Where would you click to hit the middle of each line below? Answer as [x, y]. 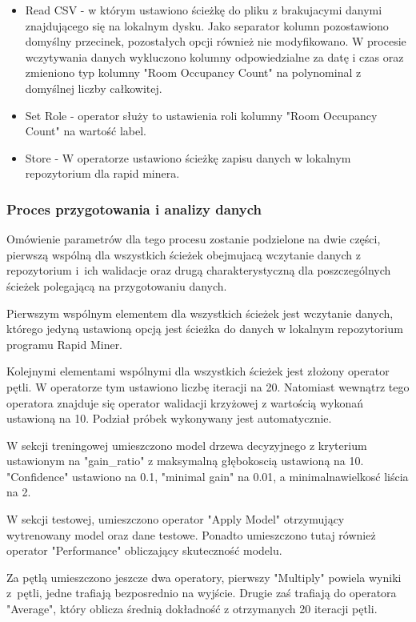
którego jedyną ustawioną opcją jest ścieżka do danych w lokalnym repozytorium [205, 329]
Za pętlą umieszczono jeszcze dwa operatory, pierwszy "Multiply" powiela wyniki [204, 577]
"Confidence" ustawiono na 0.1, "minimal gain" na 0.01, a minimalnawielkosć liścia [208, 476]
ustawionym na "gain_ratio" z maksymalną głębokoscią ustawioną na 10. [185, 461]
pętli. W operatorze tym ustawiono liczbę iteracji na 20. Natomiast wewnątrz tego [208, 386]
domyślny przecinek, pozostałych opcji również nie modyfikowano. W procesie [216, 41]
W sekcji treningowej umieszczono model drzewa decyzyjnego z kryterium [187, 445]
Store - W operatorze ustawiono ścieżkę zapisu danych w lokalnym [188, 157]
